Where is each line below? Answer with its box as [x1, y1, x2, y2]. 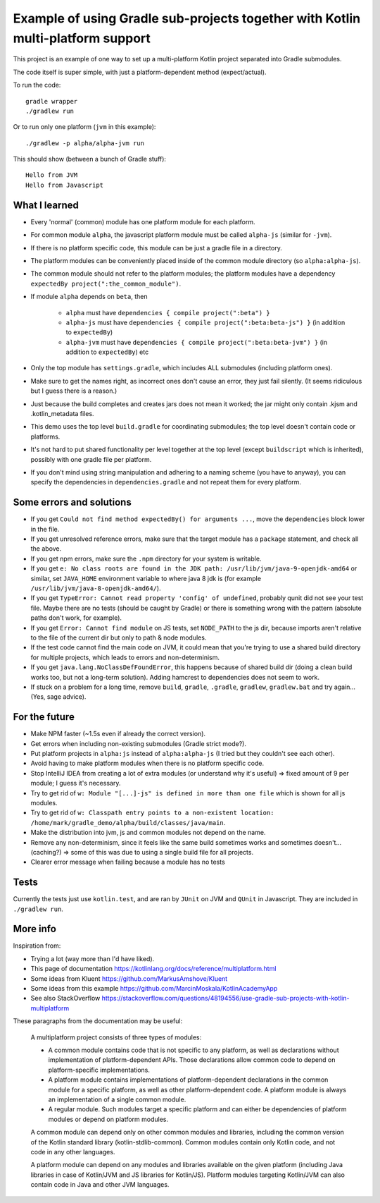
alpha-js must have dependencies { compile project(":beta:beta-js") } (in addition [65, 318, 346, 326]
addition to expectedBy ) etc [65, 348, 149, 356]
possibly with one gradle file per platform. [30, 455, 152, 463]
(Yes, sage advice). [30, 692, 87, 701]
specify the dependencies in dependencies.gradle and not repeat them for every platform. [30, 478, 302, 487]
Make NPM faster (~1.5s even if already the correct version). [30, 730, 206, 738]
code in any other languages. [30, 1147, 115, 1156]
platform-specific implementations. [48, 1065, 151, 1074]
